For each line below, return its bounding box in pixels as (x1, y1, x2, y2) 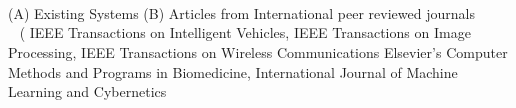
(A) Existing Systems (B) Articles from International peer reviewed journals (8, 2, 475, 23)
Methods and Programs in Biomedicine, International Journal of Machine (8, 61, 458, 82)
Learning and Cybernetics (8, 81, 167, 102)
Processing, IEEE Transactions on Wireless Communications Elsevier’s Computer (8, 41, 508, 62)
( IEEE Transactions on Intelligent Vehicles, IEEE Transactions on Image (19, 22, 471, 43)
